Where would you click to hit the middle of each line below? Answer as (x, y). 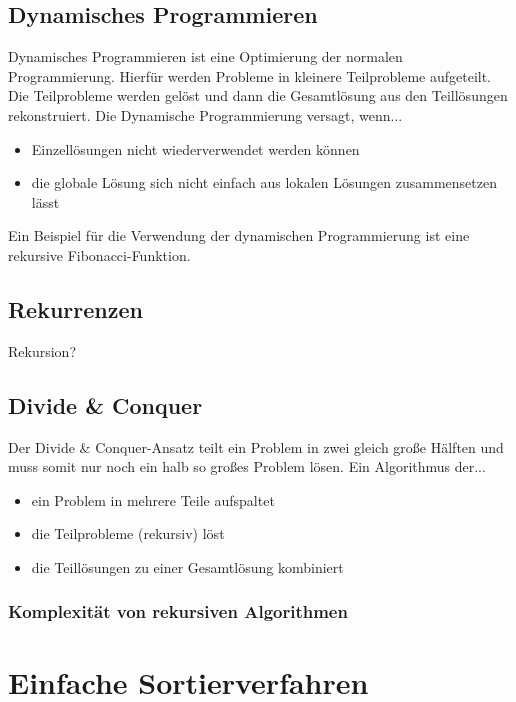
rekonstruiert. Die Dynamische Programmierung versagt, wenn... (205, 114)
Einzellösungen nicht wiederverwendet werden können (195, 148)
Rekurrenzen (75, 308)
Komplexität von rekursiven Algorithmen (178, 611)
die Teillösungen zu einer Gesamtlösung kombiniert (187, 566)
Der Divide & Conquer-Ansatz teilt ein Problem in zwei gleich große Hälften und (256, 446)
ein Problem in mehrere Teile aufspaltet (153, 499)
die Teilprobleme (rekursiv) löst (128, 533)
